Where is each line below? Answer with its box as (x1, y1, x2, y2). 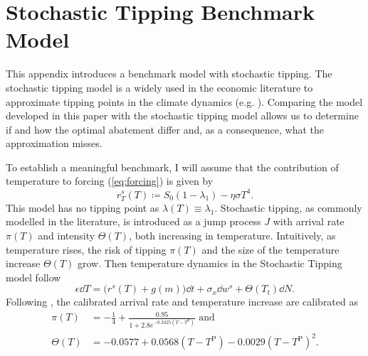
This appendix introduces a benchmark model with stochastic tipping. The (6, 66, 332, 81)
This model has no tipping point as (6, 200, 159, 215)
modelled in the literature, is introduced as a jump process (6, 214, 261, 229)
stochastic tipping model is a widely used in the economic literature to (6, 80, 313, 95)
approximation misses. (6, 136, 102, 151)
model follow (6, 269, 61, 284)
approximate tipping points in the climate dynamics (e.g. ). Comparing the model (6, 94, 363, 109)
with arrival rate (273, 214, 345, 229)
